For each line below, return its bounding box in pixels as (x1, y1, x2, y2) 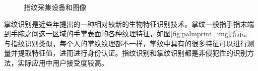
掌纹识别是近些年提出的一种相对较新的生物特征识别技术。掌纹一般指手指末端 (4, 18, 254, 29)
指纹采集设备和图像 (24, 2, 86, 12)
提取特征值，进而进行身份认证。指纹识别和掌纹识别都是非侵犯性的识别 (17, 48, 247, 58)
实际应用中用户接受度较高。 (17, 57, 108, 68)
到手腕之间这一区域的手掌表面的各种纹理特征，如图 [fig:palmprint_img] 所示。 (4, 28, 251, 39)
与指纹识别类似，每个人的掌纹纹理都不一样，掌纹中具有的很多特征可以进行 (4, 38, 247, 48)
